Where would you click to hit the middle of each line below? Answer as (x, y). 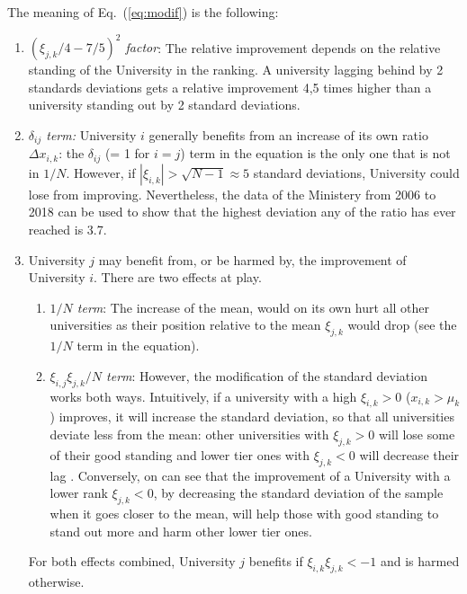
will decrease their (409, 454)
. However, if (101, 172)
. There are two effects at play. (178, 277)
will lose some (417, 434)
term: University (91, 134)
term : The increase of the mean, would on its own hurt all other (253, 307)
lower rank (79, 493)
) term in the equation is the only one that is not (315, 153)
